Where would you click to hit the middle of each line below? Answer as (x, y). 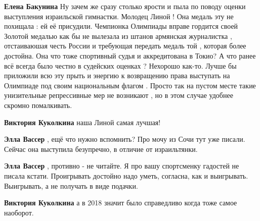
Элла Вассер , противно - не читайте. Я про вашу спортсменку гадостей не (122, 166)
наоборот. (19, 212)
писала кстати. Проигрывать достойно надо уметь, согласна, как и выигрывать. (126, 175)
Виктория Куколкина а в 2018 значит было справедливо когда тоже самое (121, 203)
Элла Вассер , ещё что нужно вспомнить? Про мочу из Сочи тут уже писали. (125, 139)
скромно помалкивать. (38, 105)
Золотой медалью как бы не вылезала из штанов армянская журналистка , (118, 36)
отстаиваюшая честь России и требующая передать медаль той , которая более (125, 46)
